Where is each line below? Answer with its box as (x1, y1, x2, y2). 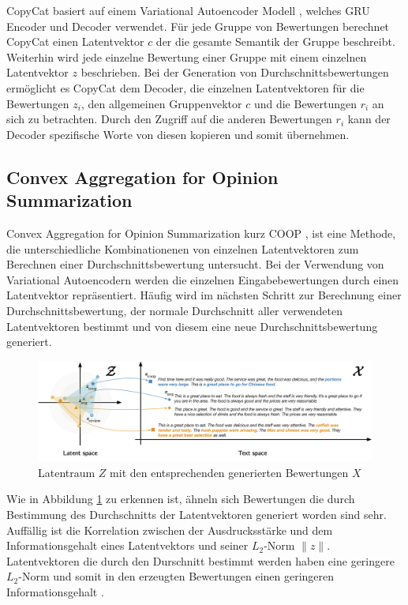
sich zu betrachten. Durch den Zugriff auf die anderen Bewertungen (6, 111, 332, 127)
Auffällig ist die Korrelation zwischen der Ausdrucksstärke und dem (6, 521, 333, 538)
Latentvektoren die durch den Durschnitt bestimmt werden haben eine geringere (6, 552, 395, 569)
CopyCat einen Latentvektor (6, 33, 144, 50)
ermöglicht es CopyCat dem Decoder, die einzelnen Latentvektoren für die (6, 79, 365, 96)
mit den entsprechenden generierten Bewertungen (110, 464, 349, 480)
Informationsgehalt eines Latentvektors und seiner (6, 537, 249, 554)
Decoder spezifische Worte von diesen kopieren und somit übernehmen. (6, 126, 350, 142)
